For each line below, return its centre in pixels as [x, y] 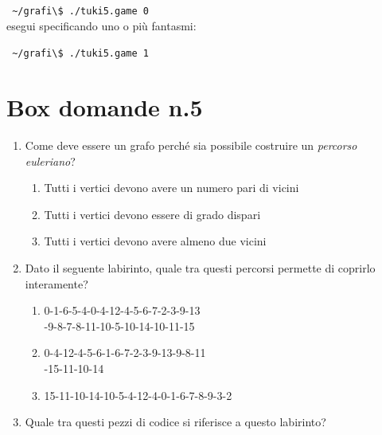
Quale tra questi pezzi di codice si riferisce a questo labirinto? [175, 422]
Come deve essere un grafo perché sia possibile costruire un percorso [191, 145]
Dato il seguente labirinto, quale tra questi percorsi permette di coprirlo [200, 268]
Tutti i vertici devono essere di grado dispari [152, 214]
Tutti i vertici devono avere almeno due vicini [155, 241]
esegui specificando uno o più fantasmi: [101, 25]
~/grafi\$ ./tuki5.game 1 [80, 54]
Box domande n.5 [105, 107]
